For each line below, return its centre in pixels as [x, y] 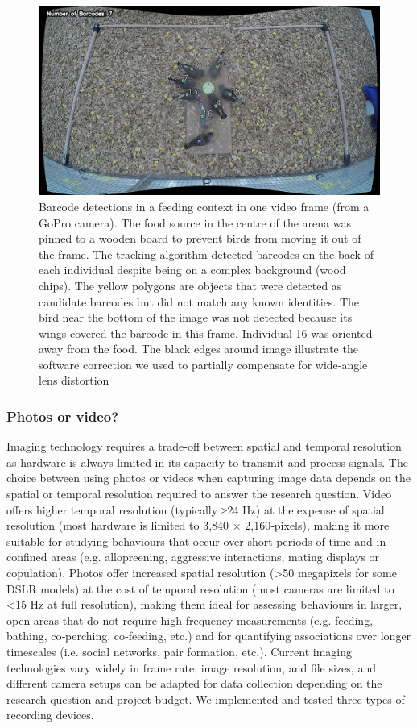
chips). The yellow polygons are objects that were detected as [190, 285]
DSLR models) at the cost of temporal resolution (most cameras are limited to [200, 588]
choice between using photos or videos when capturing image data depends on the [209, 478]
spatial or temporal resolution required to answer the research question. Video [199, 494]
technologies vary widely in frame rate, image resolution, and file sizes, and [191, 667]
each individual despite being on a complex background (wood [192, 270]
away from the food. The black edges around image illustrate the [198, 349]
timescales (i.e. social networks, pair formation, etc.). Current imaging [180, 652]
